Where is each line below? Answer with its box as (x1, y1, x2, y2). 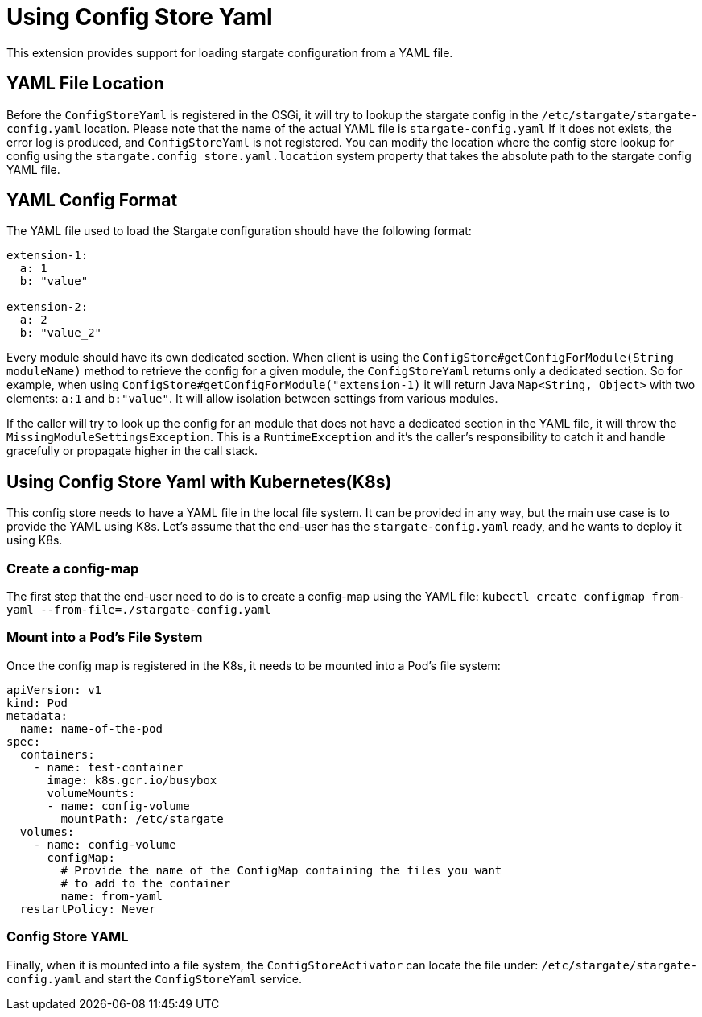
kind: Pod (6, 696, 68, 709)
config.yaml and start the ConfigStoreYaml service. (6, 971, 303, 986)
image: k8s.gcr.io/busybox (47, 773, 217, 787)
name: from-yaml (60, 889, 163, 903)
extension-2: (6, 300, 89, 314)
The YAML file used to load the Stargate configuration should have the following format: (6, 224, 472, 238)
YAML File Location (6, 73, 164, 94)
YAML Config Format (6, 190, 178, 211)
